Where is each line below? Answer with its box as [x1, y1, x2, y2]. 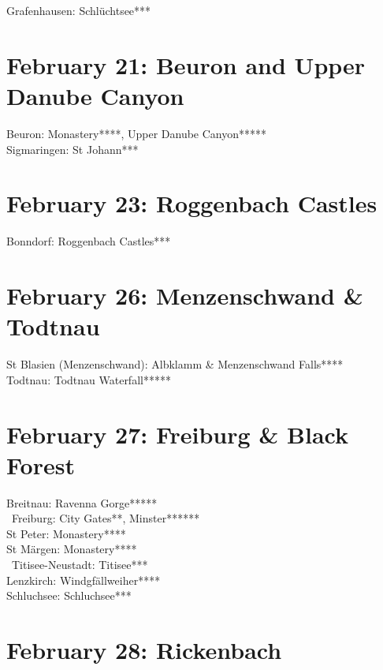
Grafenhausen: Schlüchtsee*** [6, 2, 151, 18]
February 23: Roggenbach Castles [6, 187, 377, 219]
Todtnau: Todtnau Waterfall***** [6, 371, 171, 387]
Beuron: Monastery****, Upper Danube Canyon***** [6, 125, 267, 141]
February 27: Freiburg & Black [6, 417, 348, 450]
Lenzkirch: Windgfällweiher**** [6, 571, 161, 588]
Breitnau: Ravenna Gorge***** [6, 494, 158, 511]
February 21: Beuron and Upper [6, 48, 366, 80]
